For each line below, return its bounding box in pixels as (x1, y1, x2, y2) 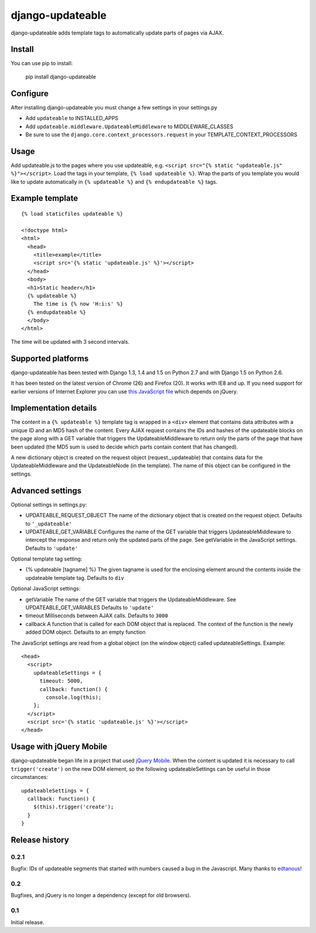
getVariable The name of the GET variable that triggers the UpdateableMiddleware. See (25, 596, 236, 603)
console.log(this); (46, 694, 102, 700)
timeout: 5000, (39, 678, 83, 685)
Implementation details (11, 403, 97, 413)
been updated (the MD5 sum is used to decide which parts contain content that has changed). (11, 443, 238, 450)
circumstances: (11, 774, 48, 781)
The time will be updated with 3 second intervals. (11, 338, 130, 345)
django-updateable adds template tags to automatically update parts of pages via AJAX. (11, 29, 224, 36)
